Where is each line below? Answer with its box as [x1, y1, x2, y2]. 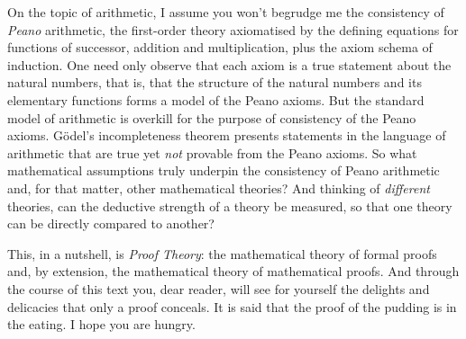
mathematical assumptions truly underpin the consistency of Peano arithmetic [7, 161, 440, 180]
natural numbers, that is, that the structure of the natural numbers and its [7, 73, 422, 92]
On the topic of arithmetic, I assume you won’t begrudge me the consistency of [7, 3, 444, 21]
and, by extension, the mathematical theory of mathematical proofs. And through [7, 262, 460, 281]
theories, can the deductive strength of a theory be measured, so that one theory [7, 196, 452, 215]
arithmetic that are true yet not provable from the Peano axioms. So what [7, 143, 417, 162]
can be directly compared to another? [7, 214, 215, 233]
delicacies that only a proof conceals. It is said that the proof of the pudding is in [7, 297, 457, 316]
